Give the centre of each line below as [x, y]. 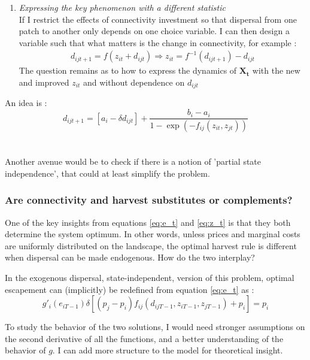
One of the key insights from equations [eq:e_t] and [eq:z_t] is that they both [148, 222]
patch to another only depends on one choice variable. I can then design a [154, 31]
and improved [44, 82]
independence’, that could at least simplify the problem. [107, 173]
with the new [276, 70]
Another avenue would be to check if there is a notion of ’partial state [133, 161]
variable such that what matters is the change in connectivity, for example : [158, 42]
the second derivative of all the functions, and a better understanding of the [144, 338]
